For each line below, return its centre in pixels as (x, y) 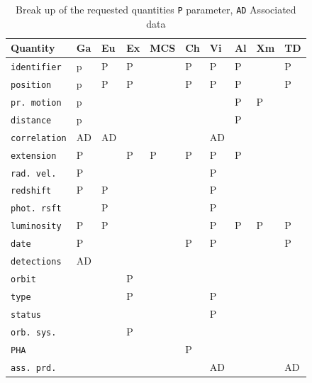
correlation (39, 138)
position (31, 85)
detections (36, 262)
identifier (36, 68)
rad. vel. (34, 173)
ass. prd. (34, 368)
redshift (31, 191)
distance (31, 120)
